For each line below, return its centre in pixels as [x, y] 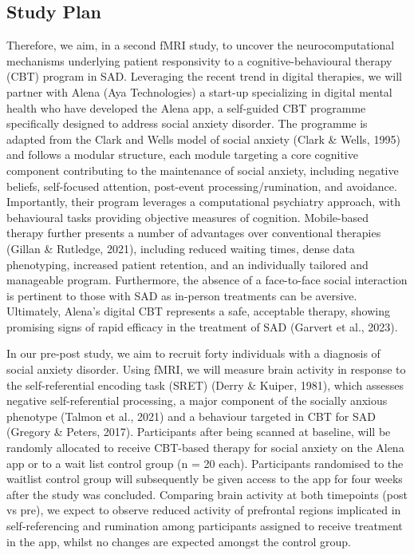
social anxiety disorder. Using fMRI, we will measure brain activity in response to [206, 369]
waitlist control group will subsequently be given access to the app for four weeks [205, 479]
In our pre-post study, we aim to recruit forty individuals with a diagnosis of [193, 353]
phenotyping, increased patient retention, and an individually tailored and [187, 264]
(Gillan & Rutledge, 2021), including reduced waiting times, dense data [181, 248]
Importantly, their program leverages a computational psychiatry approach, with [203, 202]
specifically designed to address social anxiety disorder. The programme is [187, 123]
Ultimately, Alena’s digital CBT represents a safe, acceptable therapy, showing [198, 311]
